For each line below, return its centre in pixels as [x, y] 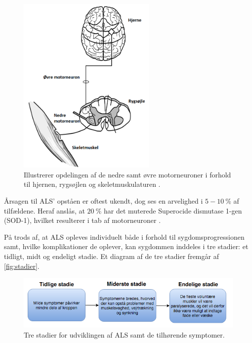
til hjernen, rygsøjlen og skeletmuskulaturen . [92, 184]
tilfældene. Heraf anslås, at [44, 210]
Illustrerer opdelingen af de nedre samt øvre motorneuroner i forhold [127, 174]
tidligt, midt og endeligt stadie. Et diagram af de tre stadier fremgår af [111, 256]
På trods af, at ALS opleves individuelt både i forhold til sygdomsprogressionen [124, 236]
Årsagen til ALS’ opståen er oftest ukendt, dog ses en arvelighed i [104, 201]
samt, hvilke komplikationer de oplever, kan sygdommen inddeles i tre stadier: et [126, 246]
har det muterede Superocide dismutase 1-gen [173, 210]
